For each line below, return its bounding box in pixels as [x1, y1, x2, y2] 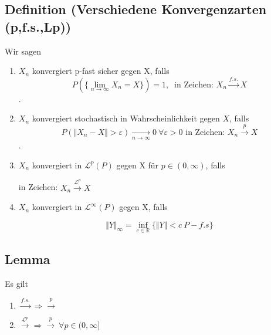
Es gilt [5, 278, 28, 290]
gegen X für [116, 158, 159, 171]
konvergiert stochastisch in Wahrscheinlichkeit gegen [32, 112, 220, 124]
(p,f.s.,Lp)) [5, 17, 72, 35]
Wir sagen [5, 45, 41, 57]
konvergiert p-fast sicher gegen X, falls [32, 65, 170, 77]
